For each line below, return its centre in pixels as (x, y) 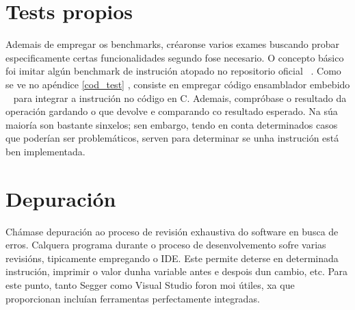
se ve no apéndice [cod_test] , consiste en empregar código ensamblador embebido (178, 84)
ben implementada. (45, 151)
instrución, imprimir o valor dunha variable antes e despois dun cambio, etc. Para (177, 271)
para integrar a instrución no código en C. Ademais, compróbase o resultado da (180, 98)
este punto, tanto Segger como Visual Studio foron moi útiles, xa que (150, 284)
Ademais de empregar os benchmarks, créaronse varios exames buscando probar (173, 44)
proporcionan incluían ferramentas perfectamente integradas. (133, 298)
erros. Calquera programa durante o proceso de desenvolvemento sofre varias (166, 245)
